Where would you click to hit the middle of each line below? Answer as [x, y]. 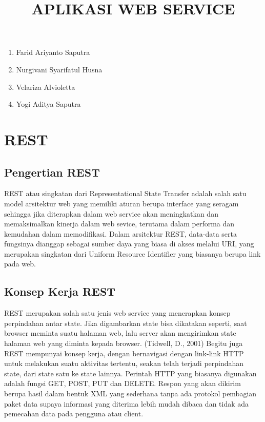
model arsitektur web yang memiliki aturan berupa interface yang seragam [121, 203]
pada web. [20, 264]
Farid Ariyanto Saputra [53, 52]
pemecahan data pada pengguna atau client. [74, 414]
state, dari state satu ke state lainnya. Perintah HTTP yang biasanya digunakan [130, 373]
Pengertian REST [52, 172]
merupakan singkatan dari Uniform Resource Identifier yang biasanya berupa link [132, 253]
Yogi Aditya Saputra [48, 104]
